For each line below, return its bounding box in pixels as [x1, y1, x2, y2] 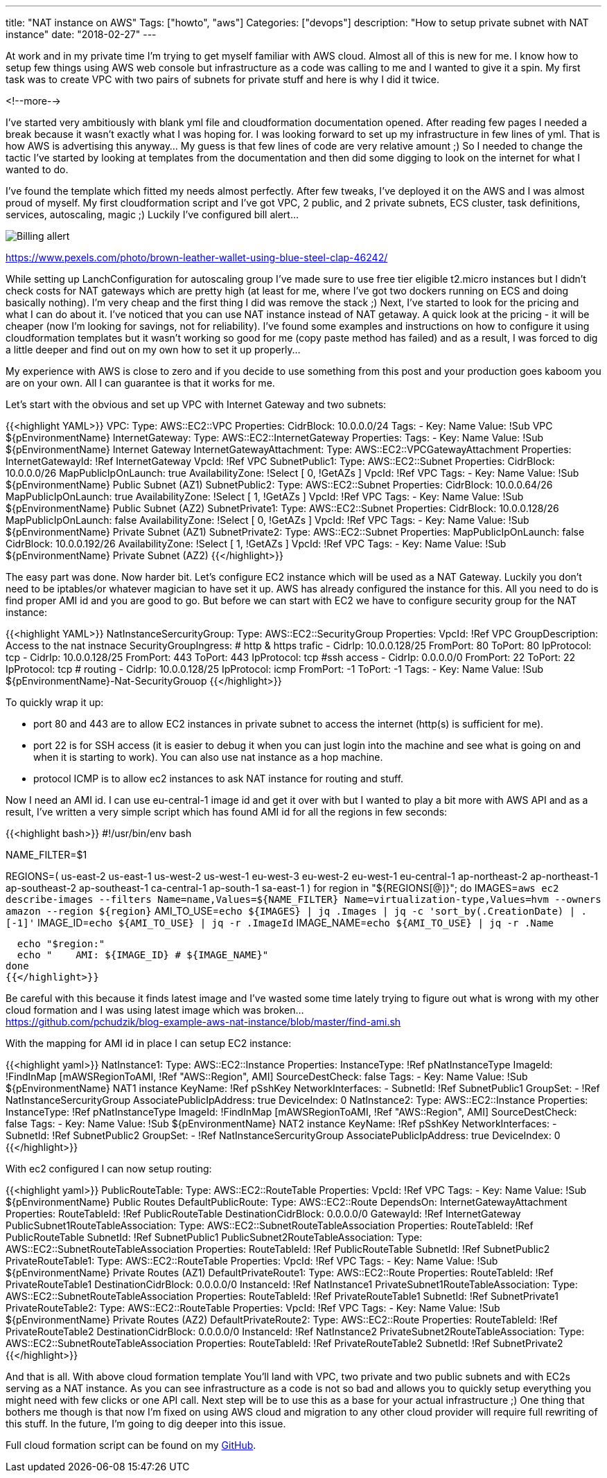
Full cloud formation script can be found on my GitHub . [6, 1439, 256, 1451]
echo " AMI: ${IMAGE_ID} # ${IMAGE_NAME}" [17, 949, 269, 960]
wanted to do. [6, 164, 69, 175]
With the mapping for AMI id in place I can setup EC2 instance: [6, 1037, 292, 1049]
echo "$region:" [17, 938, 105, 949]
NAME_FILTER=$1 [6, 849, 87, 861]
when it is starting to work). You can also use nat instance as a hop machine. [33, 751, 383, 763]
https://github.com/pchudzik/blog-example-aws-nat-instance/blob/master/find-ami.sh [6, 1016, 401, 1028]
